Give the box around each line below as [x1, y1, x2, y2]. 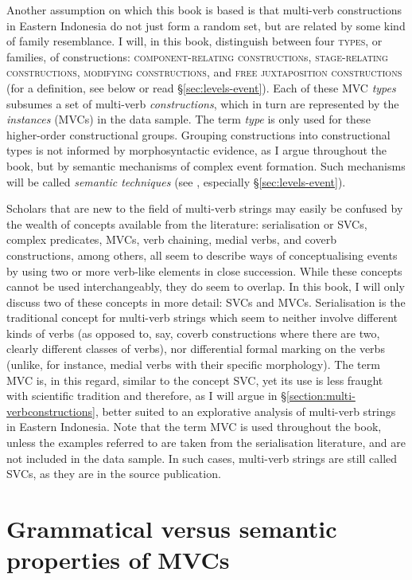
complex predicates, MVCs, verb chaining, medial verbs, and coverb [6, 231, 336, 248]
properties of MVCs [6, 543, 230, 576]
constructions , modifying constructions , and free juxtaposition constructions [6, 64, 402, 80]
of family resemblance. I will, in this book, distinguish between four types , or [6, 33, 383, 49]
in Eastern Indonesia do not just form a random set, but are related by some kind [6, 17, 406, 33]
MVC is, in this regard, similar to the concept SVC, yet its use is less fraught [6, 371, 383, 388]
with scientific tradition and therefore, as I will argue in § [6, 387, 287, 404]
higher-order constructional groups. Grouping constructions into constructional [6, 126, 391, 143]
